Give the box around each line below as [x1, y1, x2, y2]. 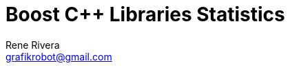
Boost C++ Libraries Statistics [6, 3, 285, 26]
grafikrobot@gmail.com [6, 50, 112, 63]
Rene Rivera [6, 38, 60, 51]
